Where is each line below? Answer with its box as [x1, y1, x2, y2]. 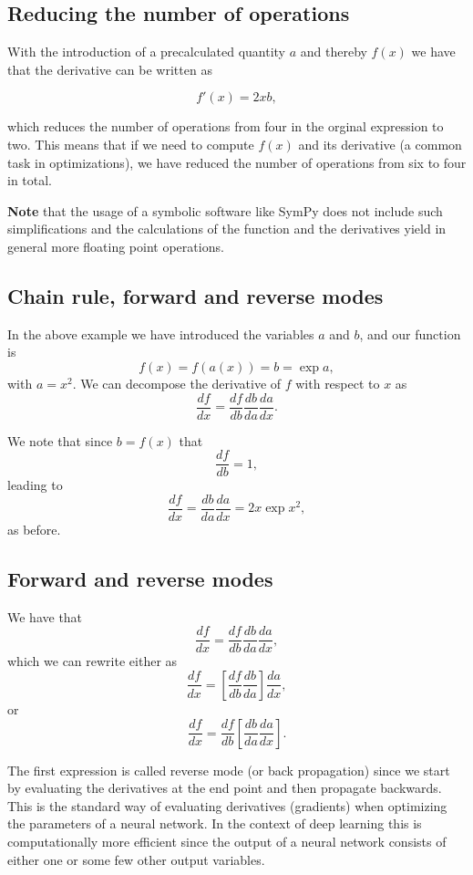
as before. [7, 519, 61, 538]
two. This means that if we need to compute [7, 134, 254, 153]
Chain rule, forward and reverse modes [7, 281, 384, 309]
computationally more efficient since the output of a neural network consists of [7, 831, 447, 850]
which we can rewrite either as [7, 651, 178, 671]
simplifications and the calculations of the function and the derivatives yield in [7, 219, 447, 238]
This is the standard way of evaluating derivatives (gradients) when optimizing [7, 796, 447, 815]
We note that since [7, 431, 113, 450]
